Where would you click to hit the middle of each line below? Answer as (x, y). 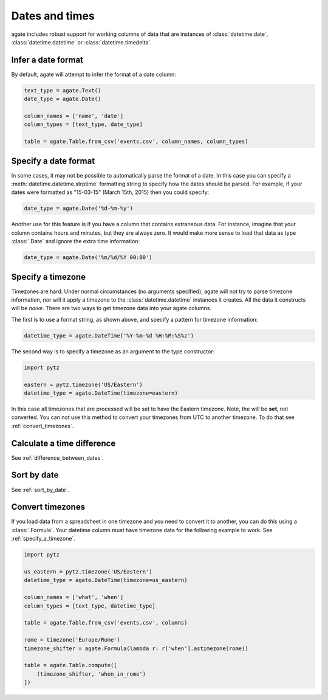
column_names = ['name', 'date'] (74, 116)
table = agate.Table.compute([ (71, 665)
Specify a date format (53, 161)
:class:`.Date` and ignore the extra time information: (75, 241)
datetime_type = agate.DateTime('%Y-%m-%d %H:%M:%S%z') (109, 335)
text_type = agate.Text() (63, 90)
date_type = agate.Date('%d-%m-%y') (79, 209)
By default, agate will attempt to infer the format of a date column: (94, 74)
